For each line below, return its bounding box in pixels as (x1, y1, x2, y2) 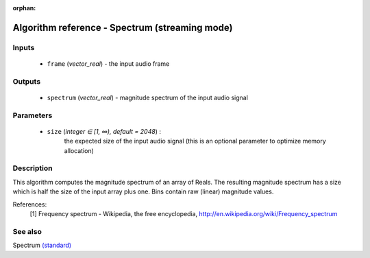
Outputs (12, 76, 41, 86)
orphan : (12, 4, 36, 12)
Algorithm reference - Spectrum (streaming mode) (12, 21, 233, 34)
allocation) (64, 146, 94, 154)
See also (12, 226, 42, 236)
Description (12, 163, 53, 173)
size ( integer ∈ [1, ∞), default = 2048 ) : (47, 127, 161, 135)
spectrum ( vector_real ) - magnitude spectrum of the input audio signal (47, 93, 248, 102)
